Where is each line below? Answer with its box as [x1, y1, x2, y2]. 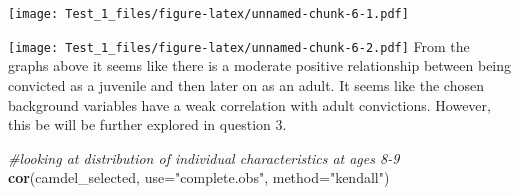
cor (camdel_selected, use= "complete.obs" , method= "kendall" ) [8, 167, 390, 188]
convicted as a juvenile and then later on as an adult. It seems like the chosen [8, 74, 484, 95]
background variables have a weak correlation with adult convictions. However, [8, 94, 491, 115]
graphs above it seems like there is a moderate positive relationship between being [8, 55, 512, 76]
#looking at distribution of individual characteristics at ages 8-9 [8, 147, 400, 168]
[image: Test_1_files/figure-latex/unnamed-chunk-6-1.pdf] [8, 7, 409, 21]
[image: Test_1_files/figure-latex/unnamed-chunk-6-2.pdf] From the [8, 35, 470, 56]
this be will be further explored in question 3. [8, 114, 287, 135]
